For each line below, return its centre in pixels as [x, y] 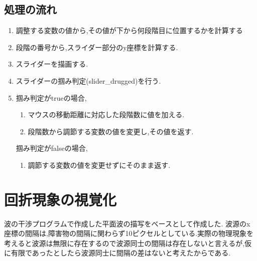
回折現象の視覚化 [60, 199]
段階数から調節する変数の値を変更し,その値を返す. [111, 131]
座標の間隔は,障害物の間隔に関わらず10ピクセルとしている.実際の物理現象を [129, 233]
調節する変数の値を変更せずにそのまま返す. [99, 165]
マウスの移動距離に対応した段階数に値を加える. [106, 114]
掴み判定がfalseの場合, [52, 148]
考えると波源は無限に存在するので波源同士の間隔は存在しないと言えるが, [124, 243]
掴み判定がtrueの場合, [51, 97]
